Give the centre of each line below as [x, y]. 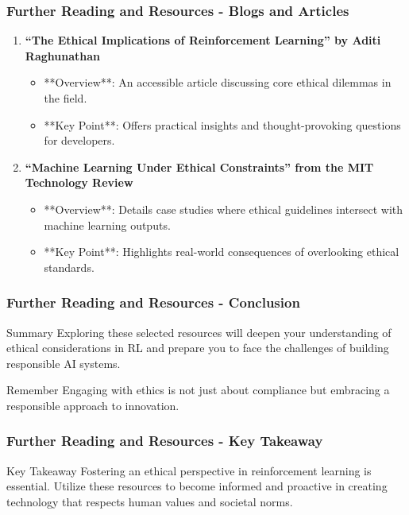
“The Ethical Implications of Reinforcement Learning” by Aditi [203, 40]
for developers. [79, 140]
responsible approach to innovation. [93, 405]
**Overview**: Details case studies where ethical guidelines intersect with [224, 209]
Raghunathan [62, 55]
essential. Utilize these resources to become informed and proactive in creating [197, 486]
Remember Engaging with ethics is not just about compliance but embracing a [198, 390]
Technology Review [79, 182]
